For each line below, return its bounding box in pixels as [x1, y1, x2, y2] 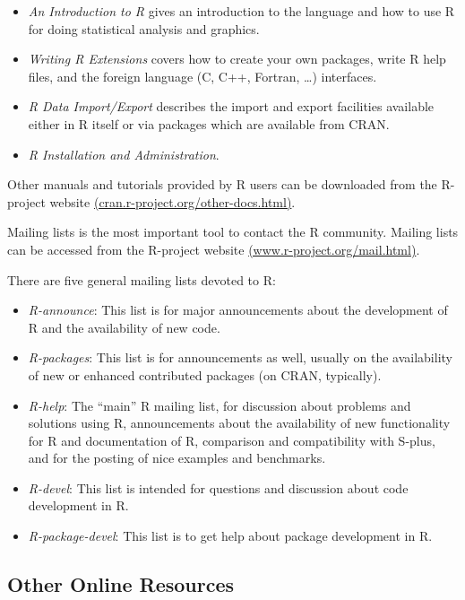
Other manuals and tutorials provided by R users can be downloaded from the [7, 175, 437, 194]
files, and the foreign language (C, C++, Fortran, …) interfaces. [28, 66, 377, 85]
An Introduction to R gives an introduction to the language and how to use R [28, 2, 455, 20]
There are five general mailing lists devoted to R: [7, 270, 276, 289]
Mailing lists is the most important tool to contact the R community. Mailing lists [7, 222, 459, 241]
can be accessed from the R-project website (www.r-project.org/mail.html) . [7, 239, 420, 258]
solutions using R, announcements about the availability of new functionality [28, 413, 451, 432]
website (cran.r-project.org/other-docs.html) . [49, 192, 296, 211]
